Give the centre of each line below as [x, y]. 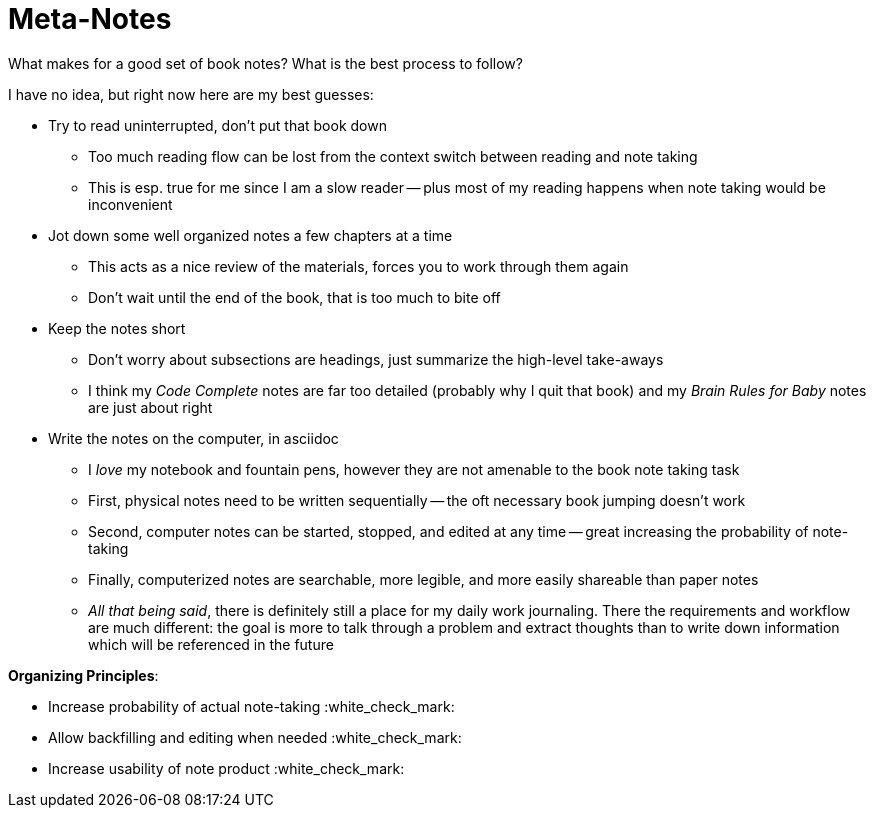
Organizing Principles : [83, 675]
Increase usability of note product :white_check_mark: [226, 768]
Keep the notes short [117, 328]
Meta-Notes [90, 19]
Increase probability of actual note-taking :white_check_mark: [251, 706]
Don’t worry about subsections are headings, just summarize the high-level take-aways [376, 359]
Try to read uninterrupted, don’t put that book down [217, 125]
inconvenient [130, 204]
